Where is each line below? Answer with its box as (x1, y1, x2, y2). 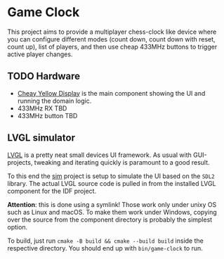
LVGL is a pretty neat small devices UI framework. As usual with (7, 151, 192, 159)
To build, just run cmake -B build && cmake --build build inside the (7, 236, 204, 245)
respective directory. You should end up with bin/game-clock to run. (7, 244, 204, 252)
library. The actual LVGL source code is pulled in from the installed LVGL (7, 179, 216, 187)
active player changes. (7, 50, 73, 58)
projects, (7, 158, 33, 166)
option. (7, 222, 28, 231)
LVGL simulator (7, 132, 76, 144)
